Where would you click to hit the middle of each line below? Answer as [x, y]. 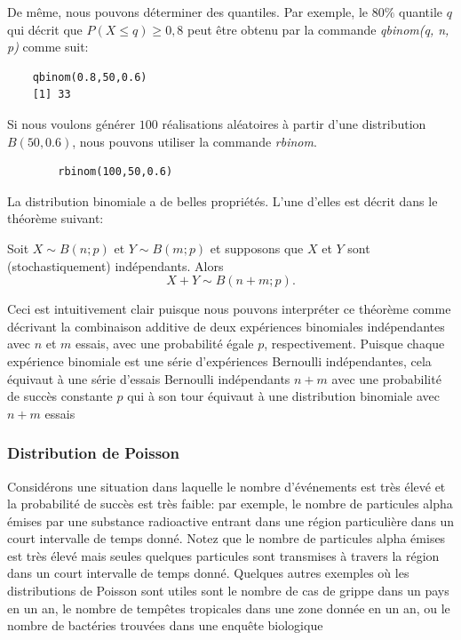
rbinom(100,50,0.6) [115, 172]
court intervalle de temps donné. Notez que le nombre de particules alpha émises [227, 538]
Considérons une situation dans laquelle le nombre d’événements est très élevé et [227, 486]
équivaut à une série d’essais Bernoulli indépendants [149, 378]
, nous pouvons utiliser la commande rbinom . [195, 141]
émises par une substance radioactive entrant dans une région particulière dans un [231, 520]
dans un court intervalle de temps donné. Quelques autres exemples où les [208, 573]
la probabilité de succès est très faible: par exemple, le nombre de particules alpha [230, 504]
